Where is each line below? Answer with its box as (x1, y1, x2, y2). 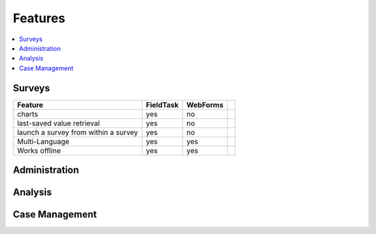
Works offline (17, 146, 61, 155)
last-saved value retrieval (17, 118, 100, 128)
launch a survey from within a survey (17, 127, 139, 137)
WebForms (186, 100, 224, 109)
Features (13, 10, 65, 26)
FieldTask (146, 100, 179, 109)
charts (17, 109, 38, 118)
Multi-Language (17, 136, 70, 146)
